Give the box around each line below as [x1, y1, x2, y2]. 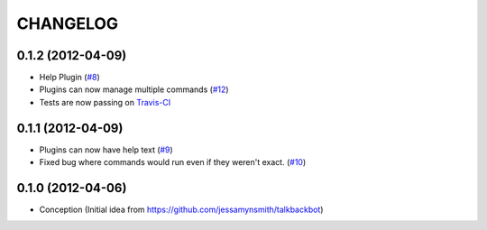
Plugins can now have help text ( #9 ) [39, 144, 173, 155]
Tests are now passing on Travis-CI [39, 97, 171, 107]
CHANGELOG [16, 14, 119, 33]
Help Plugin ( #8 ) [39, 72, 101, 83]
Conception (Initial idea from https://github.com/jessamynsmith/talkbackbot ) [39, 204, 324, 216]
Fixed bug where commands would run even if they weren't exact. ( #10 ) [39, 157, 307, 168]
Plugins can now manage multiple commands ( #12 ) [39, 84, 229, 95]
